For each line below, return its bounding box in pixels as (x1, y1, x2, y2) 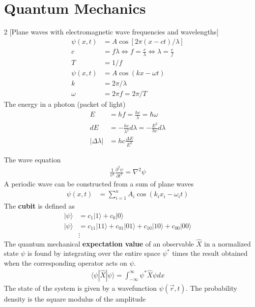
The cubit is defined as (4, 200, 75, 211)
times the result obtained (172, 248, 248, 258)
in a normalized (204, 238, 251, 248)
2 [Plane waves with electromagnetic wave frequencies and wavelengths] (4, 27, 219, 37)
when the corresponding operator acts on (4, 258, 127, 268)
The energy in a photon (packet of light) (4, 99, 126, 109)
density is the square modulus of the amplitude (4, 293, 146, 304)
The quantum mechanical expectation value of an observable (4, 238, 194, 248)
